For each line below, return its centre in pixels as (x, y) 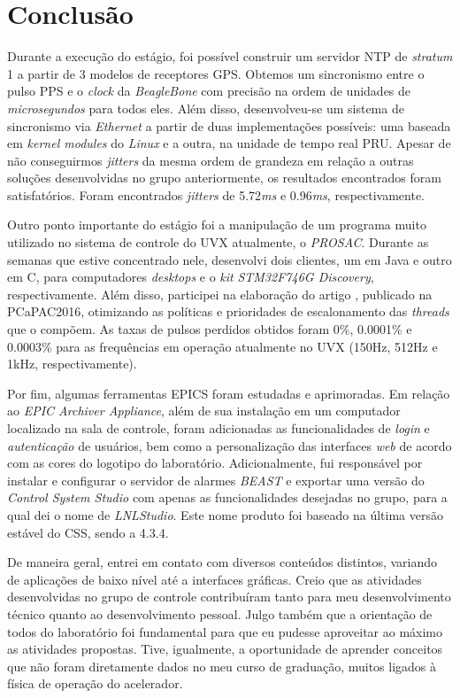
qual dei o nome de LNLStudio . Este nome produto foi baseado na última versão (225, 514)
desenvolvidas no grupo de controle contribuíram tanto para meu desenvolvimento (229, 597)
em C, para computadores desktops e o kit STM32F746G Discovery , (191, 277)
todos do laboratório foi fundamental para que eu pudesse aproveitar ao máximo (225, 631)
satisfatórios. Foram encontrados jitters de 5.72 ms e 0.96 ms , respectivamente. (216, 194)
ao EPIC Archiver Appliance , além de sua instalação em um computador (204, 411)
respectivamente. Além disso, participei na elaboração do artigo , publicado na (220, 294)
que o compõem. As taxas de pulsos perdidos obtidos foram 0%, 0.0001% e (210, 329)
